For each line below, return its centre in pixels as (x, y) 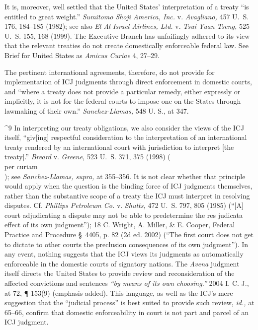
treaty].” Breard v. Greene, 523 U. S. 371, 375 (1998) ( (87, 157)
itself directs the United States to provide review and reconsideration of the (120, 273)
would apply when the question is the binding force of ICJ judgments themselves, (129, 186)
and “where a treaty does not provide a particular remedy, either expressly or (123, 91)
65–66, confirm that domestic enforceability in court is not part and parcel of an (127, 312)
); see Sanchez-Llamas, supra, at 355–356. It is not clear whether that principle (125, 176)
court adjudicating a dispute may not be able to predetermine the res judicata (124, 215)
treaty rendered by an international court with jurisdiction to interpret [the (119, 147)
